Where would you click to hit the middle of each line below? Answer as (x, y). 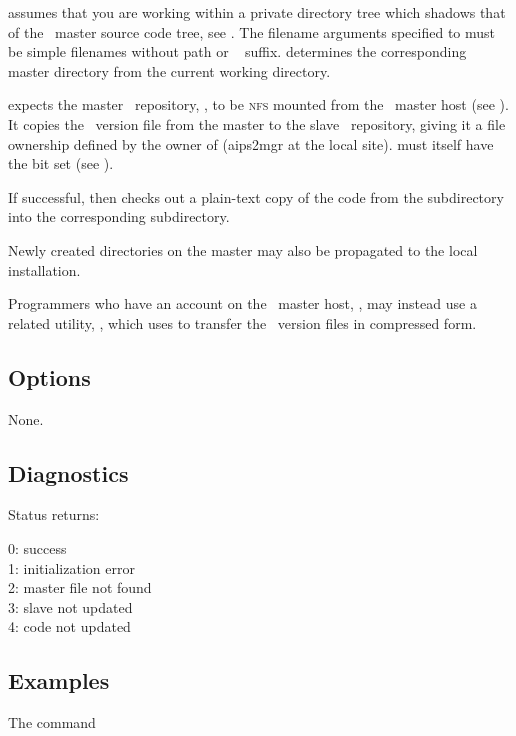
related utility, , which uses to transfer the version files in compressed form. (242, 322)
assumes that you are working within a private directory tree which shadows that (257, 12)
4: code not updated (69, 626)
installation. (44, 269)
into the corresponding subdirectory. (119, 216)
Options (49, 376)
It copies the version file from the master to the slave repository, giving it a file (257, 123)
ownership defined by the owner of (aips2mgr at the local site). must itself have (251, 143)
